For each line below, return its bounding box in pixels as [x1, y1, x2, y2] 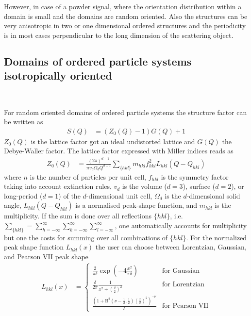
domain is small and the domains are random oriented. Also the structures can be [4, 11, 248, 21]
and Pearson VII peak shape [4, 251, 88, 262]
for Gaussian [162, 267, 200, 274]
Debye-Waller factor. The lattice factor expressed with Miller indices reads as [4, 146, 234, 156]
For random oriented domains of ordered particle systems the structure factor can [4, 107, 247, 117]
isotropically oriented [4, 68, 112, 83]
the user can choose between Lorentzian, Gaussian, [95, 242, 247, 252]
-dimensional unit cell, [86, 190, 152, 200]
